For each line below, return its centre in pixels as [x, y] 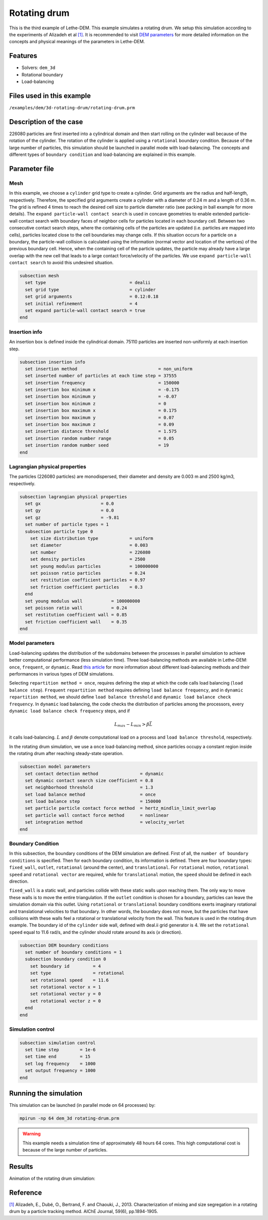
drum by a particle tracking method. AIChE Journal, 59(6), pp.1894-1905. [84, 1212]
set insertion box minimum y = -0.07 [101, 397]
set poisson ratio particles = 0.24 [88, 573]
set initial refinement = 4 [81, 304]
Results [21, 1167]
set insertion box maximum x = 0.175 [101, 411]
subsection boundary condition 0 [66, 959]
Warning [32, 1134]
